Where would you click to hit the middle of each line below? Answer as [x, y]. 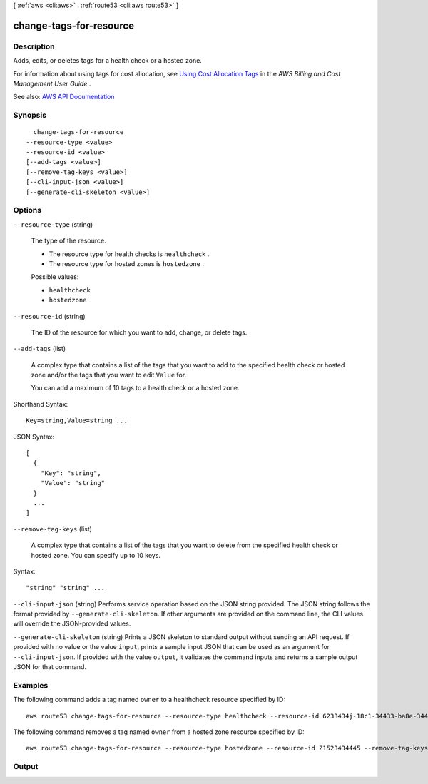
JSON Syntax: [34, 437]
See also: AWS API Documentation [64, 97]
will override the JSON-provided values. [72, 623]
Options [27, 210]
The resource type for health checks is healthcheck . [129, 254]
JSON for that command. [50, 667]
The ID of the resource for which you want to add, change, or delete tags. [139, 332]
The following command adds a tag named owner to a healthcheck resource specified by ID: [149, 700]
